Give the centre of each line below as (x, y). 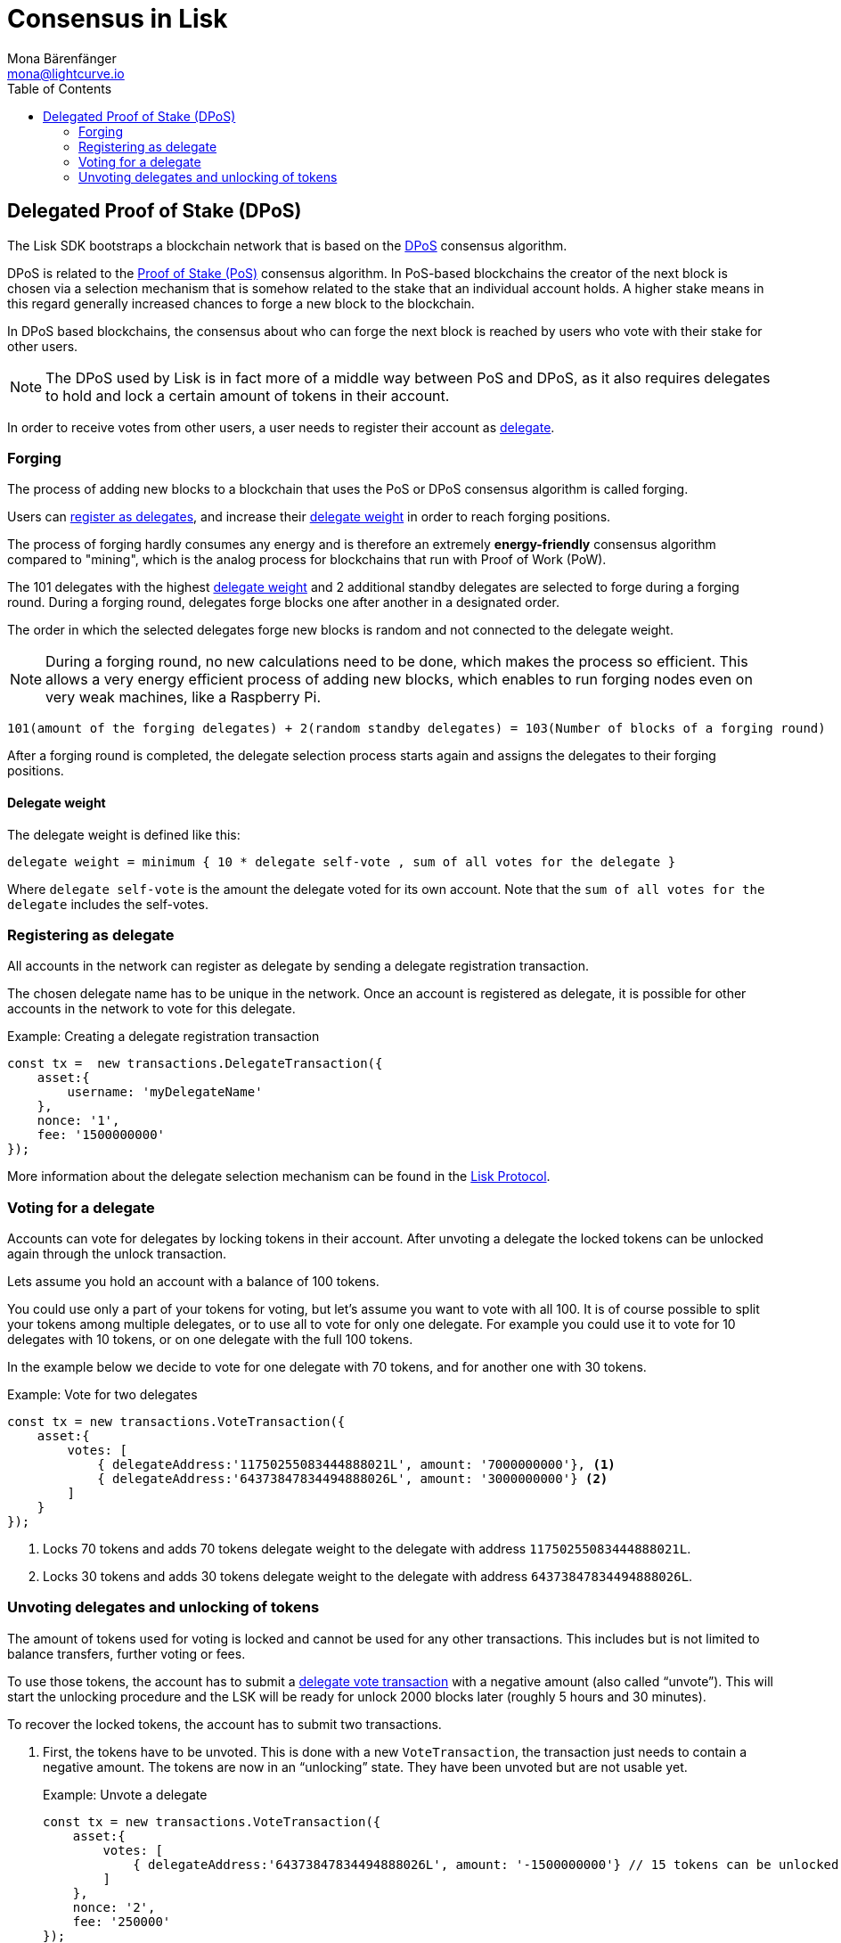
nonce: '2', (114, 1907)
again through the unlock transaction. (117, 1254)
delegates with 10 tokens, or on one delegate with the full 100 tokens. (210, 1340)
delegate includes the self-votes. (108, 904)
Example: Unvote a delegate (125, 1794)
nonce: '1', (78, 1121)
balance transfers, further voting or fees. (127, 1653)
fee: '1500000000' (101, 1135)
